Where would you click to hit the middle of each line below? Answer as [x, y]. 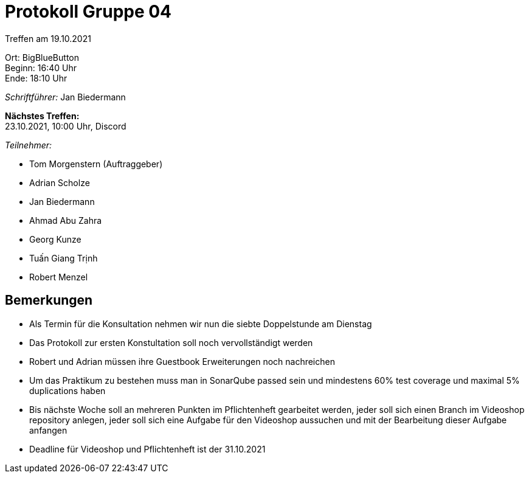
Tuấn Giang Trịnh [64, 258]
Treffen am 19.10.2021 [48, 38]
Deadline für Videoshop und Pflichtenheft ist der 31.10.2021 [147, 449]
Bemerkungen [49, 300]
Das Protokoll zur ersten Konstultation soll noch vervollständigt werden [171, 342]
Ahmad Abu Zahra [66, 220]
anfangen [48, 430]
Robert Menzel [59, 277]
